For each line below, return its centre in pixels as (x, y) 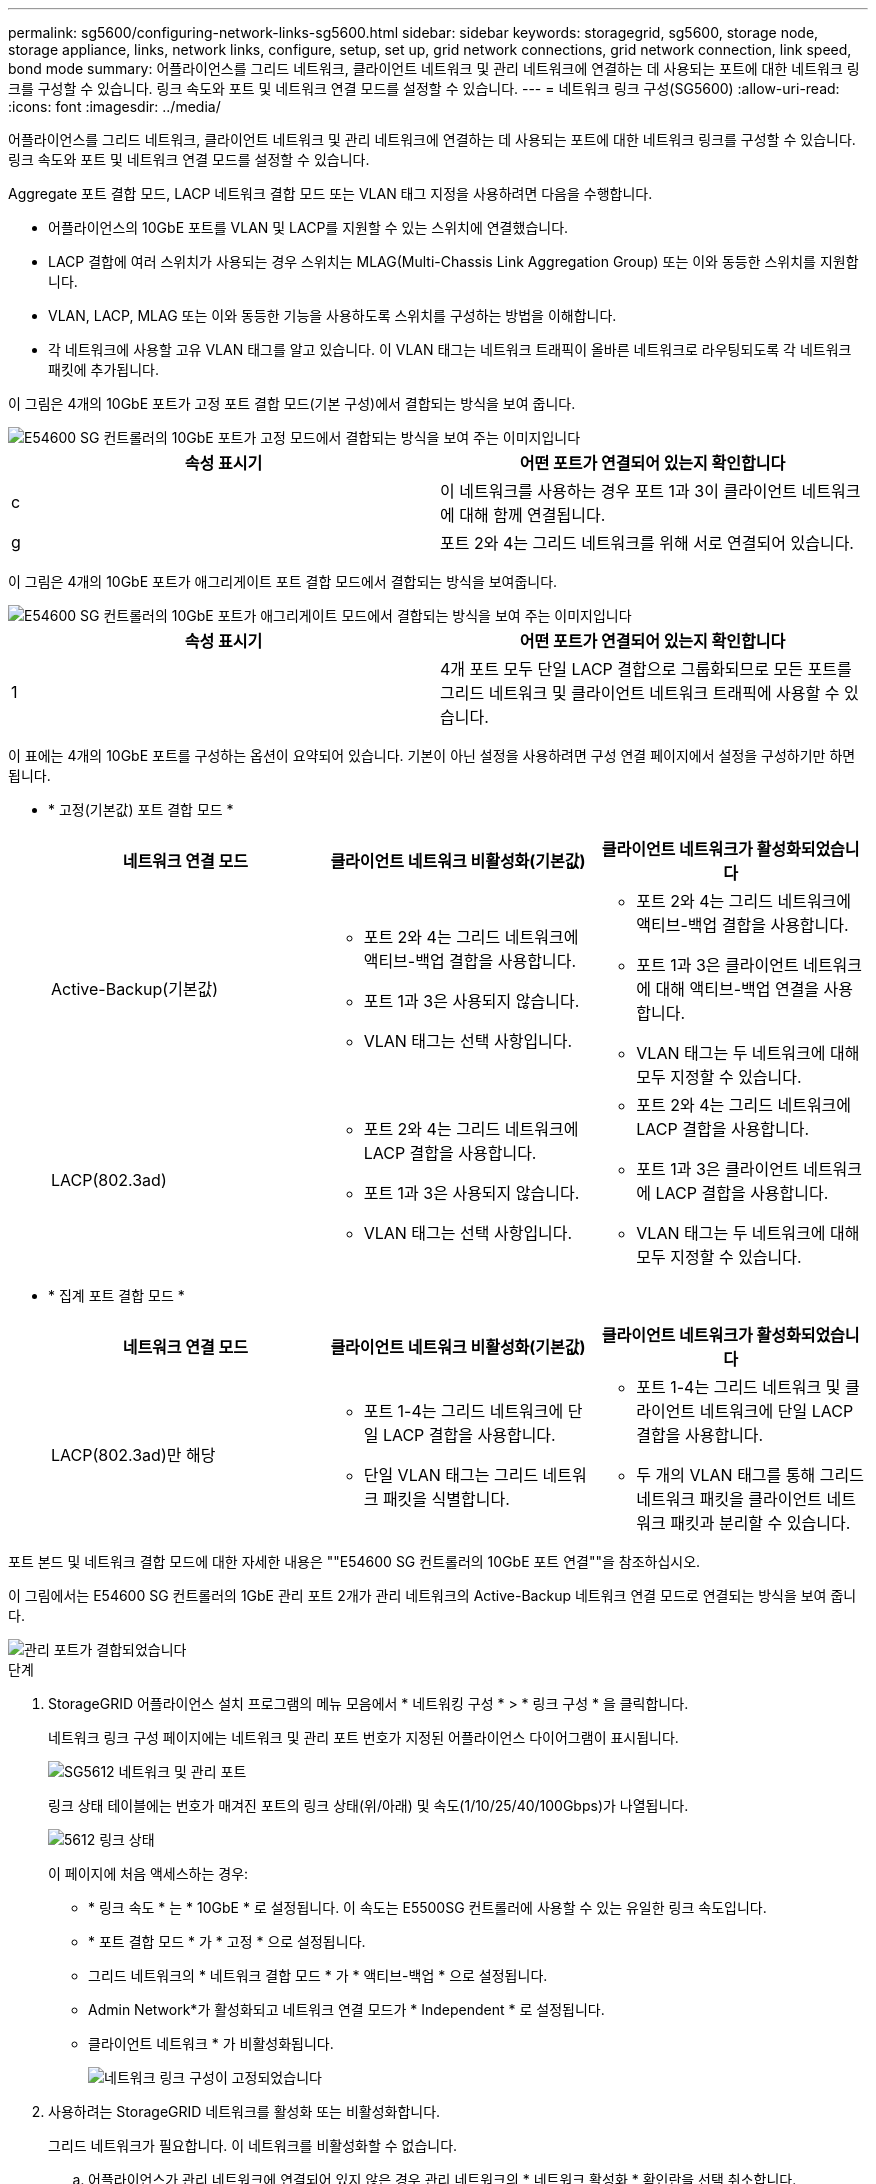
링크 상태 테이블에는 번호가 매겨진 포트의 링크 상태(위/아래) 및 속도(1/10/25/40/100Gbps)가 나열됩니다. (368, 1805)
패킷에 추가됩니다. (104, 369)
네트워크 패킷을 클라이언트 (729, 1499)
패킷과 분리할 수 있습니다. (760, 1523)
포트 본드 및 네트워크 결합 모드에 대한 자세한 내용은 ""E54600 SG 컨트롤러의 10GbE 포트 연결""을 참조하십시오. (354, 1561)
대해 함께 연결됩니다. (532, 515)
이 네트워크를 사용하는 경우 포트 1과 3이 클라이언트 (619, 491)
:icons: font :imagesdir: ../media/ (114, 106)
